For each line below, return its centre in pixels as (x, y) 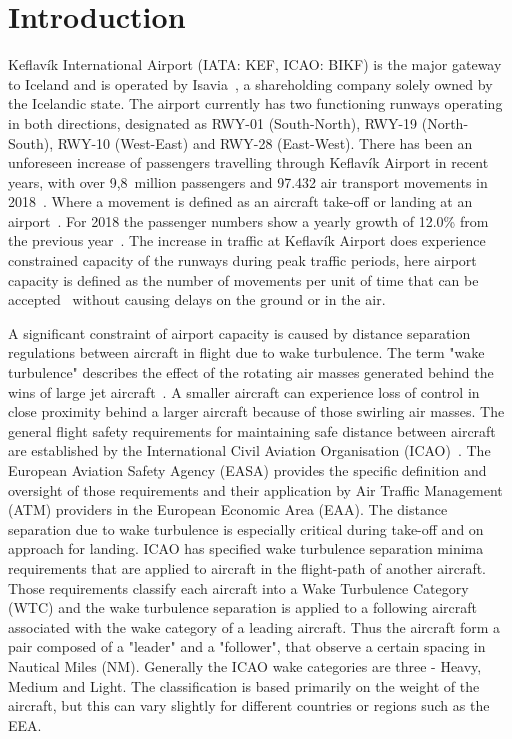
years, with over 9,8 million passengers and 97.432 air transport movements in (248, 181)
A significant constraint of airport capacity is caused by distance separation (239, 332)
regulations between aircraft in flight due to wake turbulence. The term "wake (246, 352)
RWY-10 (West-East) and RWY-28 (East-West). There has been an (265, 142)
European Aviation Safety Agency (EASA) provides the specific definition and (247, 470)
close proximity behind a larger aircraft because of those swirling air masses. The (256, 411)
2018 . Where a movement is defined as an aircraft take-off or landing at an (240, 201)
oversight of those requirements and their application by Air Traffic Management (255, 489)
